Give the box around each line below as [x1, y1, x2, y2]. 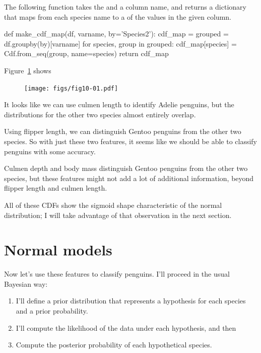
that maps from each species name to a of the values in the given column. [4, 11, 232, 22]
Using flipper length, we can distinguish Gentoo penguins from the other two [4, 126, 241, 137]
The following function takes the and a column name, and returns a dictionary [4, 2, 246, 12]
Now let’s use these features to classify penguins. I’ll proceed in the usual [4, 269, 230, 279]
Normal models [4, 239, 112, 260]
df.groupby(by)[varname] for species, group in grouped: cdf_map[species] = [4, 38, 237, 49]
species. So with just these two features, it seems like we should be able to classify [4, 136, 257, 146]
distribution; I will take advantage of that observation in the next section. [4, 209, 232, 220]
